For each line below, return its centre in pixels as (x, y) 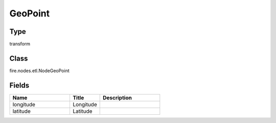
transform (20, 44)
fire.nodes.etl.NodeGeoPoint (39, 70)
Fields (19, 85)
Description (117, 97)
